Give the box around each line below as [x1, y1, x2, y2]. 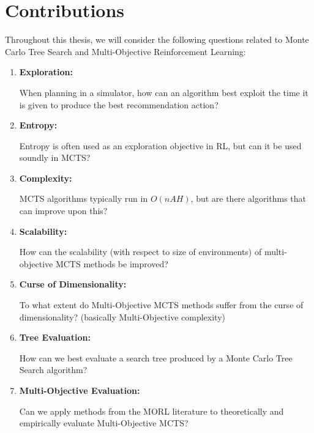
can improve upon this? [19, 204, 108, 217]
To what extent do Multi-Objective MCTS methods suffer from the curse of [19, 298, 304, 311]
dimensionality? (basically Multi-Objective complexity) [19, 310, 225, 323]
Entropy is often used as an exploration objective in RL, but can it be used [19, 139, 302, 152]
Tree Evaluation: [19, 331, 91, 344]
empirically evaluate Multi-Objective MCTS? [19, 416, 189, 429]
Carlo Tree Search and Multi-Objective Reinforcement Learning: [5, 45, 246, 57]
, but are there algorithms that [190, 192, 307, 205]
